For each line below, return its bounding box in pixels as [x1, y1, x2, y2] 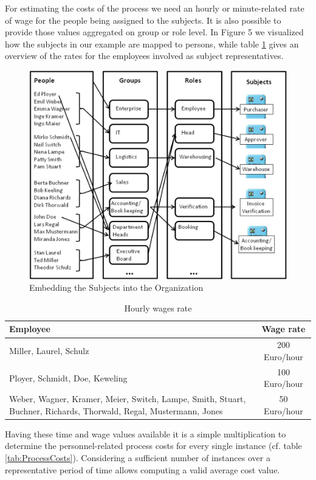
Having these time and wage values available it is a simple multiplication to [5, 427, 286, 440]
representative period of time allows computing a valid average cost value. [5, 463, 280, 476]
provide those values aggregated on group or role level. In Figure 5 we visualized [5, 26, 304, 38]
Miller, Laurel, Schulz [9, 344, 89, 357]
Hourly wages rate [124, 301, 192, 314]
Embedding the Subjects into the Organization [29, 281, 204, 294]
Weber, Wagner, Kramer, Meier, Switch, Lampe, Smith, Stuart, [9, 392, 246, 405]
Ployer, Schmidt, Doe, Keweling [9, 371, 128, 384]
